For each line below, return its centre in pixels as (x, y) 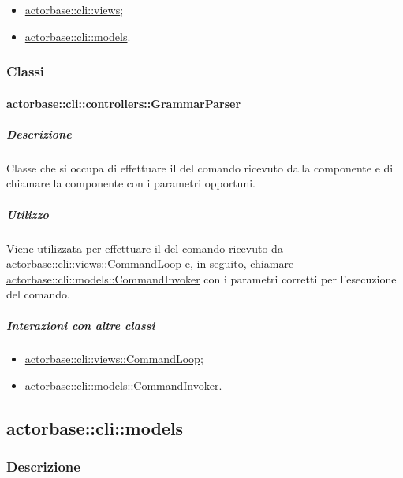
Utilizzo (28, 214)
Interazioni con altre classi (81, 325)
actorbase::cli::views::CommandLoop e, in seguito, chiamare (150, 263)
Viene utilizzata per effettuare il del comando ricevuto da (145, 248)
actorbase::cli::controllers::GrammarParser (124, 103)
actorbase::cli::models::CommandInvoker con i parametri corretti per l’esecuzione (201, 278)
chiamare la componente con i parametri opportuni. (131, 183)
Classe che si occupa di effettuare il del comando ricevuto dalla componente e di (200, 167)
